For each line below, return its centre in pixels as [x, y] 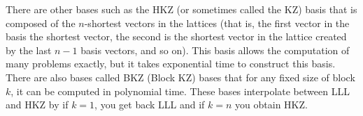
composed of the [41, 23]
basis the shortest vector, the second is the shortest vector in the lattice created [176, 36]
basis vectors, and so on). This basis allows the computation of [215, 50]
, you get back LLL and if [150, 105]
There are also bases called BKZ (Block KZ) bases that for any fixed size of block [180, 77]
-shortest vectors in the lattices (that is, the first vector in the [217, 23]
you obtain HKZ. [271, 105]
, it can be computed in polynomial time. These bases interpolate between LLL [180, 91]
